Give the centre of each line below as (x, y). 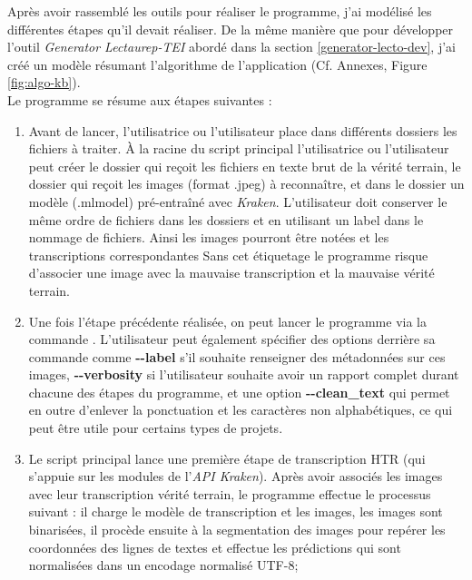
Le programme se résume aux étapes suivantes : (140, 99)
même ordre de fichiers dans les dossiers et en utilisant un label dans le (226, 219)
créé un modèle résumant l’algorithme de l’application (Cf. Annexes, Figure (217, 64)
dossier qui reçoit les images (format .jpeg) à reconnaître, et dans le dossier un (246, 184)
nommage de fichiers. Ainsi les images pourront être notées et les (209, 237)
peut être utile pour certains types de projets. (156, 428)
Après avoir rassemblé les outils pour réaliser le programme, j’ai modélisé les (220, 11)
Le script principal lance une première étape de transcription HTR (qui (227, 458)
